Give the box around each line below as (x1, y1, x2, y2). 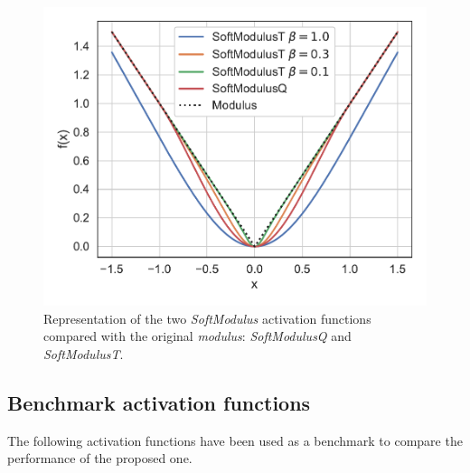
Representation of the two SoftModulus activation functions (43, 308, 371, 327)
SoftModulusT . (43, 344, 124, 363)
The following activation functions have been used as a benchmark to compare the (7, 430, 463, 449)
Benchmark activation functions (7, 388, 311, 416)
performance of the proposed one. (7, 449, 193, 468)
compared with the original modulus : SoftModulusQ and (43, 326, 352, 345)
